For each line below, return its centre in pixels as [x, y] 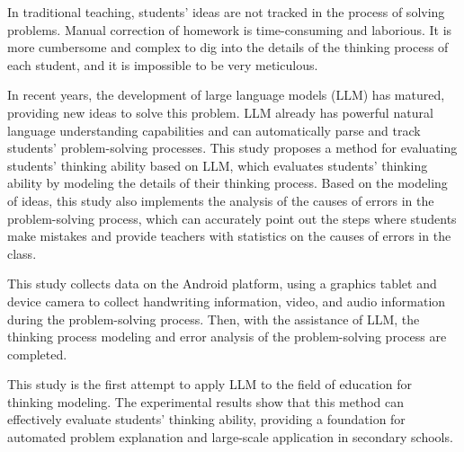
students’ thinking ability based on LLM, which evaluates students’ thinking [218, 165]
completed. [37, 354]
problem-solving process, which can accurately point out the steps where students [232, 218]
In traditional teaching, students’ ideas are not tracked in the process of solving [226, 12]
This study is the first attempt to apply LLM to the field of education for [210, 384]
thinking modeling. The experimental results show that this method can [206, 401]
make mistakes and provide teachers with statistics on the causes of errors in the [229, 236]
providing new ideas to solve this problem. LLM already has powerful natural [220, 112]
